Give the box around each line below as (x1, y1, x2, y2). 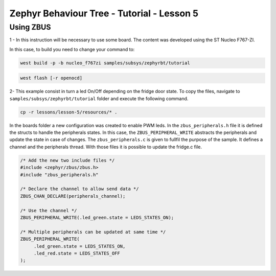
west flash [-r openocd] (20, 75, 83, 81)
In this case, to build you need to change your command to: (9, 46, 135, 52)
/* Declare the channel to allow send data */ (20, 186, 139, 192)
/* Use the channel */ (20, 208, 77, 213)
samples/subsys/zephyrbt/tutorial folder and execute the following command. (9, 95, 189, 102)
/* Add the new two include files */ (20, 157, 115, 163)
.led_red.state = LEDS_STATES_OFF (33, 250, 120, 256)
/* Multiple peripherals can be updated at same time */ (20, 229, 166, 235)
